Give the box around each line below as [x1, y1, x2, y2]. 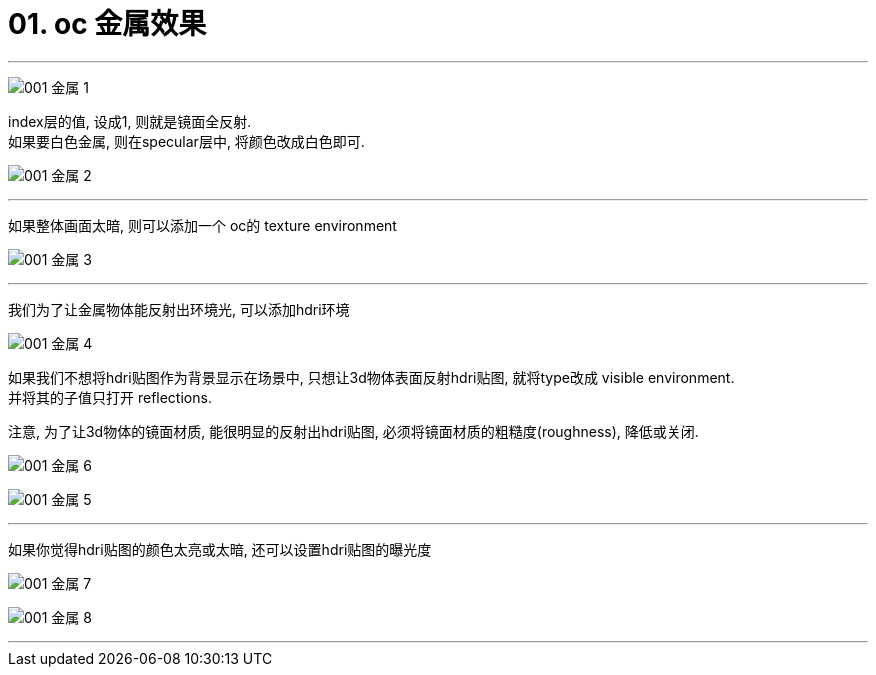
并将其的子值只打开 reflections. [8, 388, 212, 406]
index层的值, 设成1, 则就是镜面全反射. [8, 112, 252, 130]
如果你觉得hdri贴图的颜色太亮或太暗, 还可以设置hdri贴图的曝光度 [8, 540, 432, 558]
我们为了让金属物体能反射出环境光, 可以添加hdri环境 [8, 300, 350, 318]
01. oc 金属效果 [8, 7, 207, 41]
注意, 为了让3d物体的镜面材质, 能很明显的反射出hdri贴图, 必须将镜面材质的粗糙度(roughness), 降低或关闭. [8, 422, 699, 440]
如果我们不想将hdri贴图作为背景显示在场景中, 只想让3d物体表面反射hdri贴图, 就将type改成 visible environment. [8, 368, 735, 386]
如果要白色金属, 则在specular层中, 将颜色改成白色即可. [8, 132, 365, 150]
